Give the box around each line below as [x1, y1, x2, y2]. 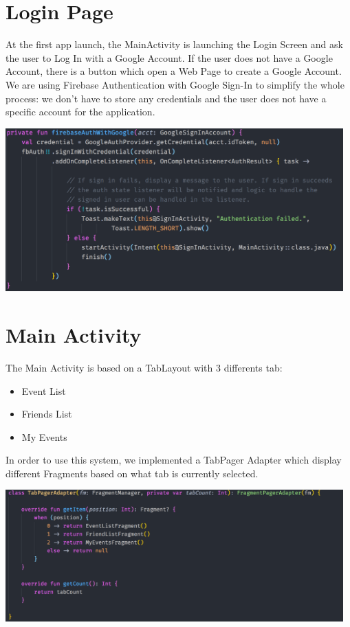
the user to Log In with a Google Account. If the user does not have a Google [6, 50, 333, 65]
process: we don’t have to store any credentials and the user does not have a [6, 91, 327, 105]
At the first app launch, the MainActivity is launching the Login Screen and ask [6, 37, 343, 52]
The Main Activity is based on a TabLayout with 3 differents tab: [6, 360, 283, 374]
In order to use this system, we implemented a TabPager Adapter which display [6, 453, 342, 467]
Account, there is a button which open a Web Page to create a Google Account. [6, 64, 342, 78]
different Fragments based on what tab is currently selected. [6, 466, 259, 480]
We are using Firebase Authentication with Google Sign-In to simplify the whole [6, 77, 344, 91]
